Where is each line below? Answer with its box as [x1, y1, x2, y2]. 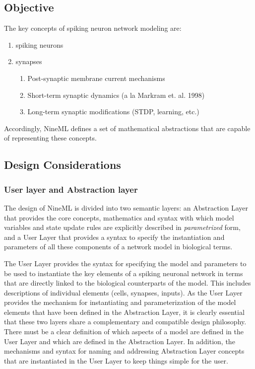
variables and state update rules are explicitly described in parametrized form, [4, 222, 241, 232]
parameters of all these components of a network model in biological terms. [4, 241, 233, 252]
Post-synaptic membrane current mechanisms [27, 73, 165, 83]
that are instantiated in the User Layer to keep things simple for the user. [4, 355, 228, 366]
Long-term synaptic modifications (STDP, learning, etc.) [27, 106, 199, 117]
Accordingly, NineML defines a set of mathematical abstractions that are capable [4, 123, 251, 133]
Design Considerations [4, 157, 121, 172]
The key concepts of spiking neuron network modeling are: [4, 23, 182, 33]
